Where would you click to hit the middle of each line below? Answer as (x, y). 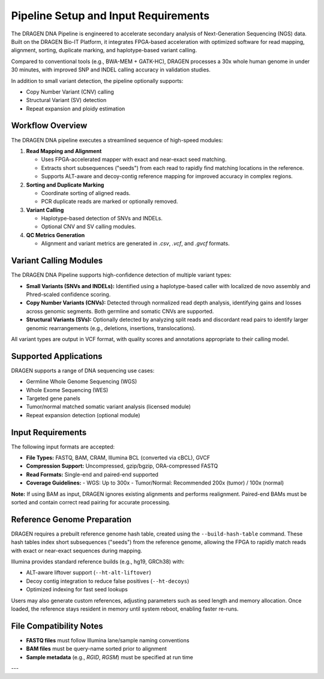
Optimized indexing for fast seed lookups (77, 590)
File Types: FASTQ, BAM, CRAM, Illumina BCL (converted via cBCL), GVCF (118, 458)
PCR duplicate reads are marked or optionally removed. (109, 202)
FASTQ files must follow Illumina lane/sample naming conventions (108, 640)
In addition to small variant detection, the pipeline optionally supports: (97, 80)
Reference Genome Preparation (71, 519)
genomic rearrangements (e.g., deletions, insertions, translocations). (111, 328)
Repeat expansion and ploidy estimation (76, 109)
